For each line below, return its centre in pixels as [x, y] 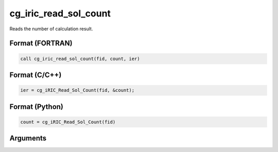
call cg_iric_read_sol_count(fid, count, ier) [80, 59]
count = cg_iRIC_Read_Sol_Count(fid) [68, 122]
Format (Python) [37, 107]
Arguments [28, 138]
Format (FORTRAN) [41, 43]
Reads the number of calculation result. [51, 29]
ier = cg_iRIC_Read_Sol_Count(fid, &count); [77, 90]
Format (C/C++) [36, 75]
